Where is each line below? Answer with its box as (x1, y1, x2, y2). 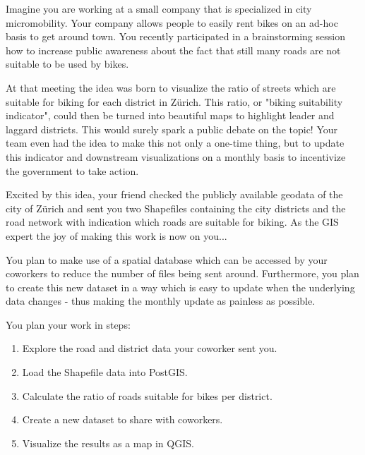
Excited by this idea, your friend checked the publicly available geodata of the (6, 187, 343, 202)
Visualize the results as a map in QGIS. (22, 435, 194, 450)
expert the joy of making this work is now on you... (6, 228, 227, 243)
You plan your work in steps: (6, 317, 131, 332)
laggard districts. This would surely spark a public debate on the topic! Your (6, 121, 338, 136)
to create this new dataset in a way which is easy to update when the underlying (6, 279, 355, 294)
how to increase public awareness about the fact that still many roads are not (6, 42, 341, 57)
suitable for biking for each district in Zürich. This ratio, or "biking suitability (6, 94, 343, 109)
